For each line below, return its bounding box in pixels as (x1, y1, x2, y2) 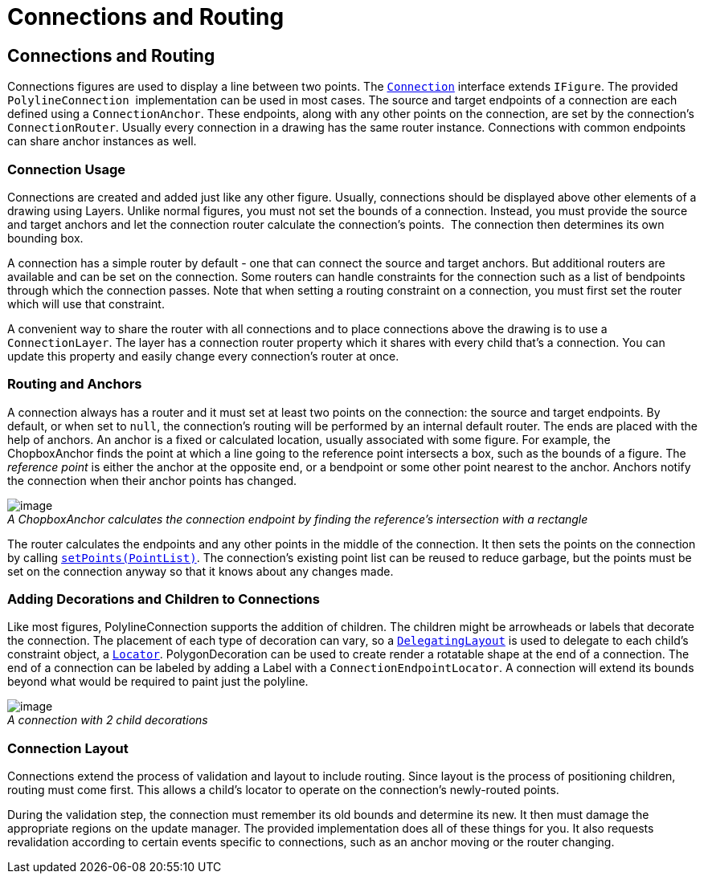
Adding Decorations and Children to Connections (7, 591, 320, 608)
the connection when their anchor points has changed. (7, 473, 297, 487)
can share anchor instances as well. (7, 134, 197, 149)
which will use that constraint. (7, 296, 165, 311)
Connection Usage (7, 161, 126, 177)
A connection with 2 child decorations (7, 713, 208, 727)
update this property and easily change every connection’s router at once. (7, 348, 399, 363)
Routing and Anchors (7, 376, 142, 393)
